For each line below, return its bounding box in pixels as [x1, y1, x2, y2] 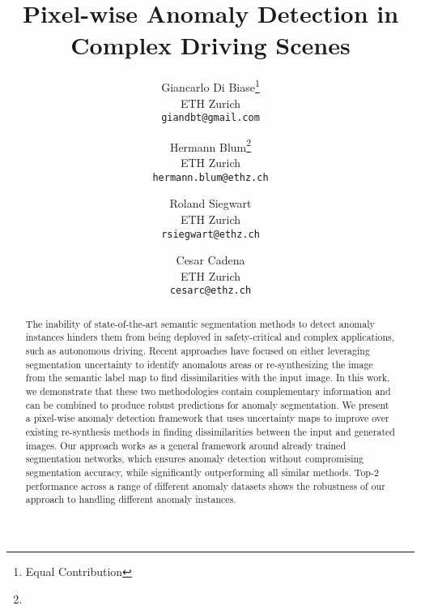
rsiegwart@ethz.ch [161, 228, 260, 240]
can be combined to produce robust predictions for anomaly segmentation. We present [25, 397, 389, 411]
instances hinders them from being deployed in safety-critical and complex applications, [25, 330, 395, 344]
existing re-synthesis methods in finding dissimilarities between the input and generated [25, 425, 395, 439]
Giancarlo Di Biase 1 [161, 76, 260, 95]
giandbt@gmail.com [161, 112, 260, 124]
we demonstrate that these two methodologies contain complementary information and [25, 384, 391, 398]
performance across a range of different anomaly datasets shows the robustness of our [25, 479, 385, 492]
